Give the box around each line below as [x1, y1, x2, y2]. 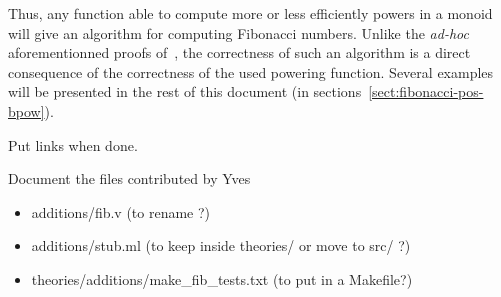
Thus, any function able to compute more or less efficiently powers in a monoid [8, 3, 493, 23]
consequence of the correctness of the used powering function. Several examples [8, 61, 494, 82]
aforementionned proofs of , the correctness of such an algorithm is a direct [8, 42, 471, 63]
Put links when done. [8, 134, 138, 155]
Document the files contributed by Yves [8, 168, 251, 189]
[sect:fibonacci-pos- [368, 81, 484, 102]
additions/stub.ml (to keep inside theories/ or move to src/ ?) [31, 235, 411, 256]
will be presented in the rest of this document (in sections [8, 81, 362, 102]
